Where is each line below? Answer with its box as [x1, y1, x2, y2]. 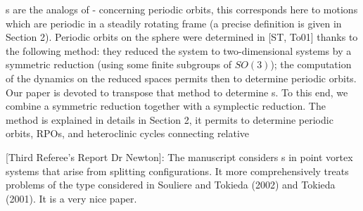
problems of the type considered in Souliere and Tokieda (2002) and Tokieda [6, 177, 336, 192]
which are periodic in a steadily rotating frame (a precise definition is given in [6, 15, 342, 30]
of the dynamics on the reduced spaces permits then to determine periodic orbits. [6, 70, 357, 85]
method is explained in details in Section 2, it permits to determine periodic [6, 112, 333, 127]
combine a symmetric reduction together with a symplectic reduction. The [6, 98, 326, 113]
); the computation [270, 57, 352, 72]
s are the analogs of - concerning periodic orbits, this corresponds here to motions [6, 2, 358, 16]
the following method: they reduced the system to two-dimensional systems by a [6, 43, 352, 58]
